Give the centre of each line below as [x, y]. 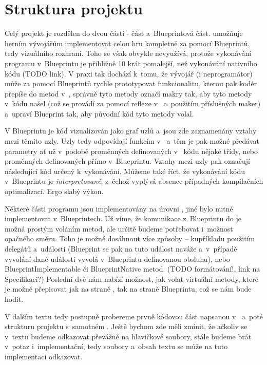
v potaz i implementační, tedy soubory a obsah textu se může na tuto [116, 346]
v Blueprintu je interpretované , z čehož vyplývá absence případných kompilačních [134, 181]
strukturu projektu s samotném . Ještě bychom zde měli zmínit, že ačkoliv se [126, 326]
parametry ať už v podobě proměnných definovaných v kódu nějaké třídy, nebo [131, 151]
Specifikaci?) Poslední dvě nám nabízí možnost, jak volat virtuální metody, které [131, 278]
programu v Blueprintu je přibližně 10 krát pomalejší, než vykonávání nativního [131, 63]
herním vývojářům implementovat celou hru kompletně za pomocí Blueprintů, [127, 43]
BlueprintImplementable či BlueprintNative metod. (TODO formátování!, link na [132, 269]
